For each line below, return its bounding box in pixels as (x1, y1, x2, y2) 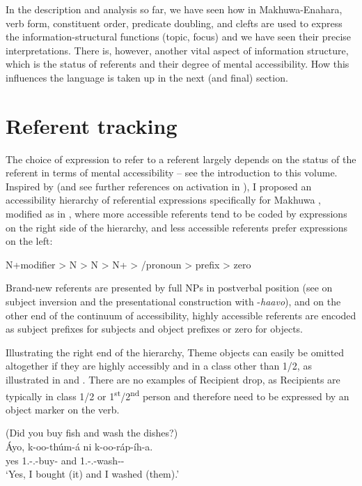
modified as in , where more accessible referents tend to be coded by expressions (6, 206, 347, 221)
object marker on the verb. (6, 402, 120, 416)
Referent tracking (6, 111, 178, 139)
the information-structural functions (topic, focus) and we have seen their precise (6, 29, 352, 44)
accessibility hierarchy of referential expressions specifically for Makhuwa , (6, 192, 321, 207)
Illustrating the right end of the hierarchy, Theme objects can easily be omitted (6, 344, 345, 359)
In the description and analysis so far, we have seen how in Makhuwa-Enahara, (6, 2, 343, 16)
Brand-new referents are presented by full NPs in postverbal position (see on (6, 280, 333, 295)
